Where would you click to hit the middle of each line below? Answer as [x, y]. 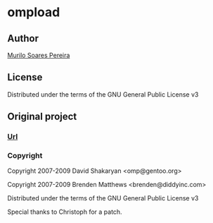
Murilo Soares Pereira [39, 55]
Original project [42, 117]
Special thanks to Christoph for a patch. [65, 212]
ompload [34, 12]
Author [23, 38]
